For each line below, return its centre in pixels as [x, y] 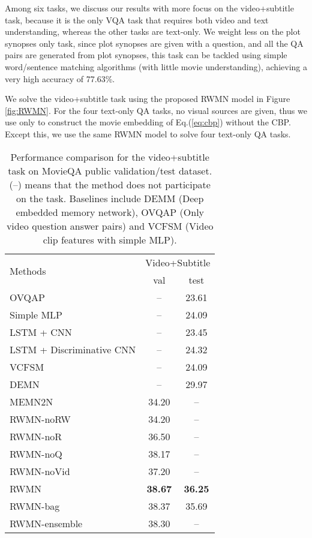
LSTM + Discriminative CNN [73, 349]
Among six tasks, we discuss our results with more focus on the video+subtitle [149, 8]
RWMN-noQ [36, 453]
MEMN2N [31, 401]
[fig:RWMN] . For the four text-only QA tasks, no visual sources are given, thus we [156, 110]
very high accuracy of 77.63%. [60, 78]
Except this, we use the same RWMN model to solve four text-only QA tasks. [148, 133]
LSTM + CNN [41, 332]
